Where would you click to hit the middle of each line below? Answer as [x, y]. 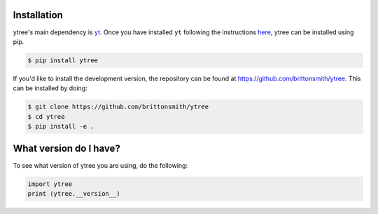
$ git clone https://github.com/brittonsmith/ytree [118, 107]
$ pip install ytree [63, 60]
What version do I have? [66, 149]
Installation [38, 15]
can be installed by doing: [50, 88]
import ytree [50, 184]
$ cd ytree [46, 116]
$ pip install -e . [61, 127]
